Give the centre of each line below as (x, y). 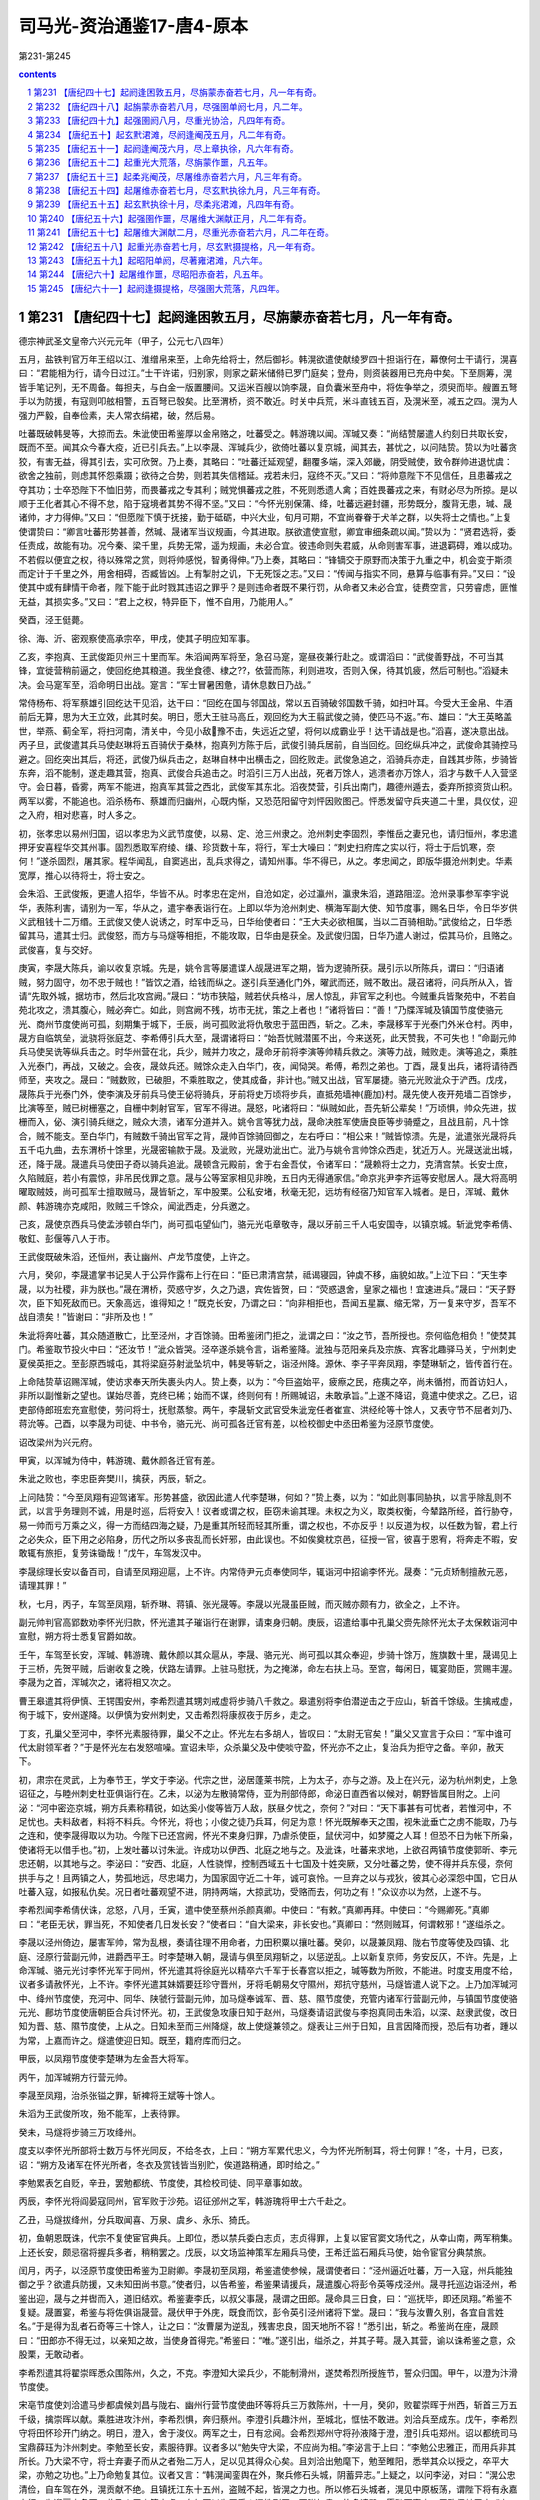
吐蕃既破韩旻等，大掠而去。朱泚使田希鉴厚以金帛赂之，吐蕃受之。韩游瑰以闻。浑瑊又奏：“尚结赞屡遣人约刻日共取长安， (266, 434)
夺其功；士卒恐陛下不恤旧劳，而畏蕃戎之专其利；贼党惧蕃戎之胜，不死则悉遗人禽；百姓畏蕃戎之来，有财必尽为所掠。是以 (268, 489)
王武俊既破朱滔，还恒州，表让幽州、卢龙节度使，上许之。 (136, 1256)
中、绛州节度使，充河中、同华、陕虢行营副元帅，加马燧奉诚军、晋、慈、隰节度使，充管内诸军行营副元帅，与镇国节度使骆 (268, 1998)
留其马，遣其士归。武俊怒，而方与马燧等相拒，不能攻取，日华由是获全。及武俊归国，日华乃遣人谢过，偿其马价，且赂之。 (268, 936)
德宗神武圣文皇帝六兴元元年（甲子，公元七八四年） (123, 341)
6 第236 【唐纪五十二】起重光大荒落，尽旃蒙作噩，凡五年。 (150, 162)
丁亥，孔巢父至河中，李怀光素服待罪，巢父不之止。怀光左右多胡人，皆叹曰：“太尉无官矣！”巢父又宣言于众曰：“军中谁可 (265, 1733)
